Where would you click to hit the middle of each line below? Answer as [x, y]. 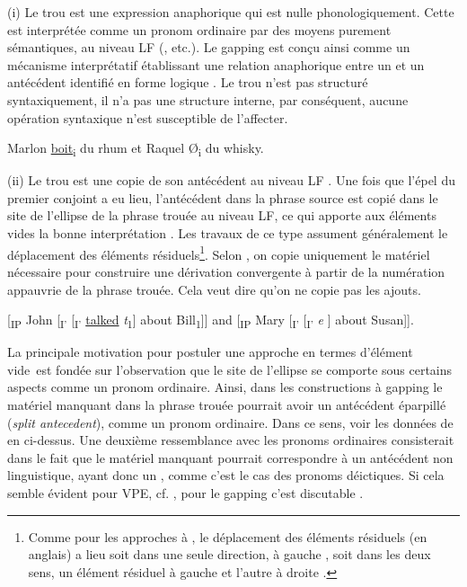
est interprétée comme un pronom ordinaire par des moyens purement [199, 29]
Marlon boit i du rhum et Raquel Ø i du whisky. [136, 149]
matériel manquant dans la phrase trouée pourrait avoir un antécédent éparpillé [227, 405]
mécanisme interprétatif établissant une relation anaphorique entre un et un [216, 64]
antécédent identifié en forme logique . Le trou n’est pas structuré [188, 82]
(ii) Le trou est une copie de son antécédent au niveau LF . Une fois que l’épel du [231, 180]
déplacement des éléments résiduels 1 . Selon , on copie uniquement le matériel [219, 253]
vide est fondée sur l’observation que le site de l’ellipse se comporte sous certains [230, 369]
